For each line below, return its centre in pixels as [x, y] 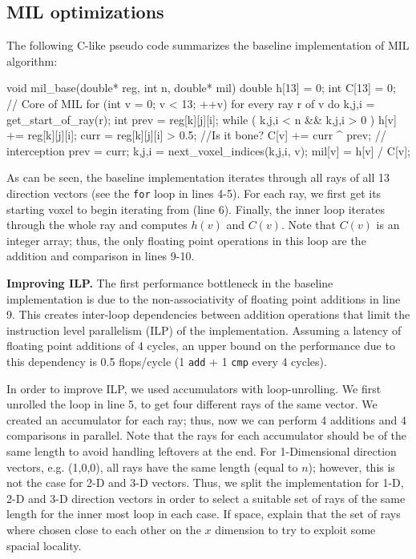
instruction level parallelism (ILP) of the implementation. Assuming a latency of [204, 330]
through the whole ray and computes [97, 225]
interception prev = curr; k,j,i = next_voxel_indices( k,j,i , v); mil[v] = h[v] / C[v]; [208, 150]
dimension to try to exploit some [295, 529]
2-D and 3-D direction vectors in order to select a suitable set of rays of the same [206, 498]
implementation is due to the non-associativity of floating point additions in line [204, 298]
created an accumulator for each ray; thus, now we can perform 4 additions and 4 [206, 419]
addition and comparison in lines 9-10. [101, 256]
